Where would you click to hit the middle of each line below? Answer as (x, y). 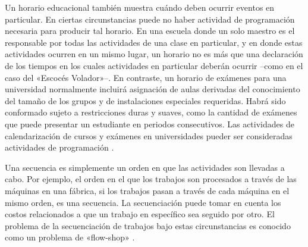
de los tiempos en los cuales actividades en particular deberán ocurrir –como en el (154, 65)
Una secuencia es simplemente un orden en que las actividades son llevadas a (145, 167)
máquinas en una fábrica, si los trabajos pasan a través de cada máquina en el (147, 190)
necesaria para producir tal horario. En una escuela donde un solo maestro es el (150, 31)
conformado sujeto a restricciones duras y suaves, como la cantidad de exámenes (151, 112)
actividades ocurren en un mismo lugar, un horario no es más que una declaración (154, 54)
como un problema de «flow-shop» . (70, 237)
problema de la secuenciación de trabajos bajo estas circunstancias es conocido (148, 225)
